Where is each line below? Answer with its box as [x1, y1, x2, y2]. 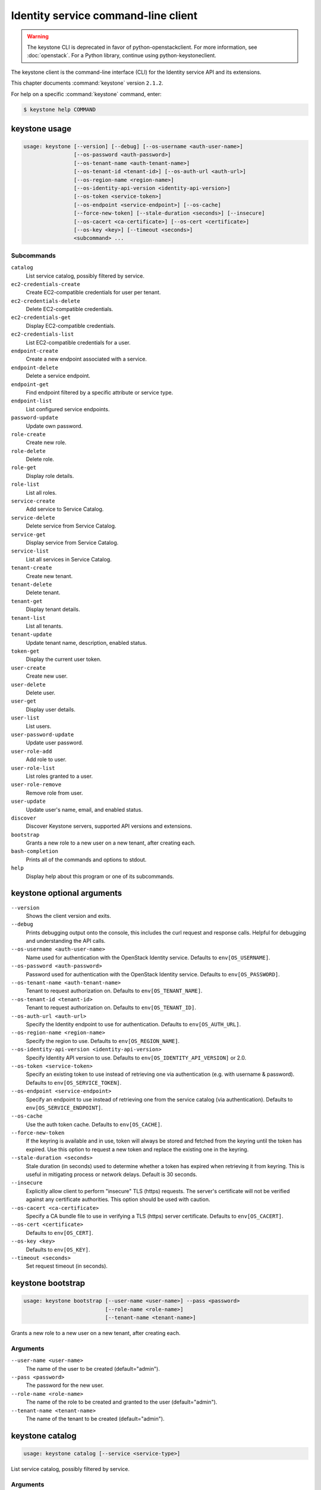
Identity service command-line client [11, 9, 198, 22]
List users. [26, 722, 52, 730]
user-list [11, 715, 40, 721]
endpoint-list [11, 398, 52, 405]
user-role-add [11, 748, 52, 755]
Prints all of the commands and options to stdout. [26, 856, 147, 863]
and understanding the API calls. [26, 938, 106, 945]
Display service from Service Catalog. [26, 539, 119, 546]
